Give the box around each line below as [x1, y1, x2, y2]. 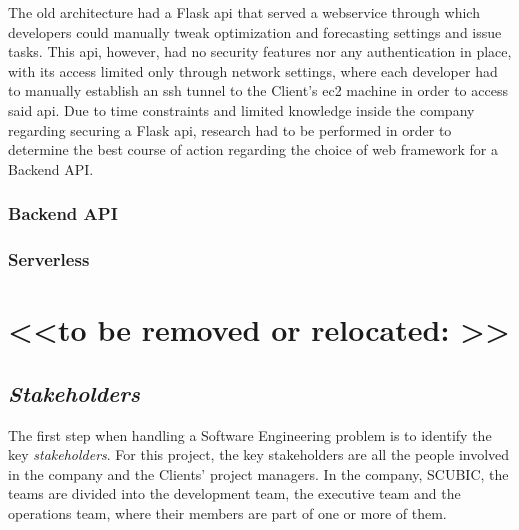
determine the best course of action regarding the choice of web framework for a [8, 139, 498, 160]
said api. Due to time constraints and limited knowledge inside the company [8, 99, 475, 120]
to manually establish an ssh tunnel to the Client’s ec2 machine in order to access [8, 80, 508, 101]
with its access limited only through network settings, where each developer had [8, 60, 498, 81]
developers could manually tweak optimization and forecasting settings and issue [8, 21, 502, 42]
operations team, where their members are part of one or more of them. [8, 502, 447, 523]
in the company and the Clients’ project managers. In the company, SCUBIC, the [8, 463, 509, 484]
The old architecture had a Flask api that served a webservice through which [8, 2, 480, 22]
